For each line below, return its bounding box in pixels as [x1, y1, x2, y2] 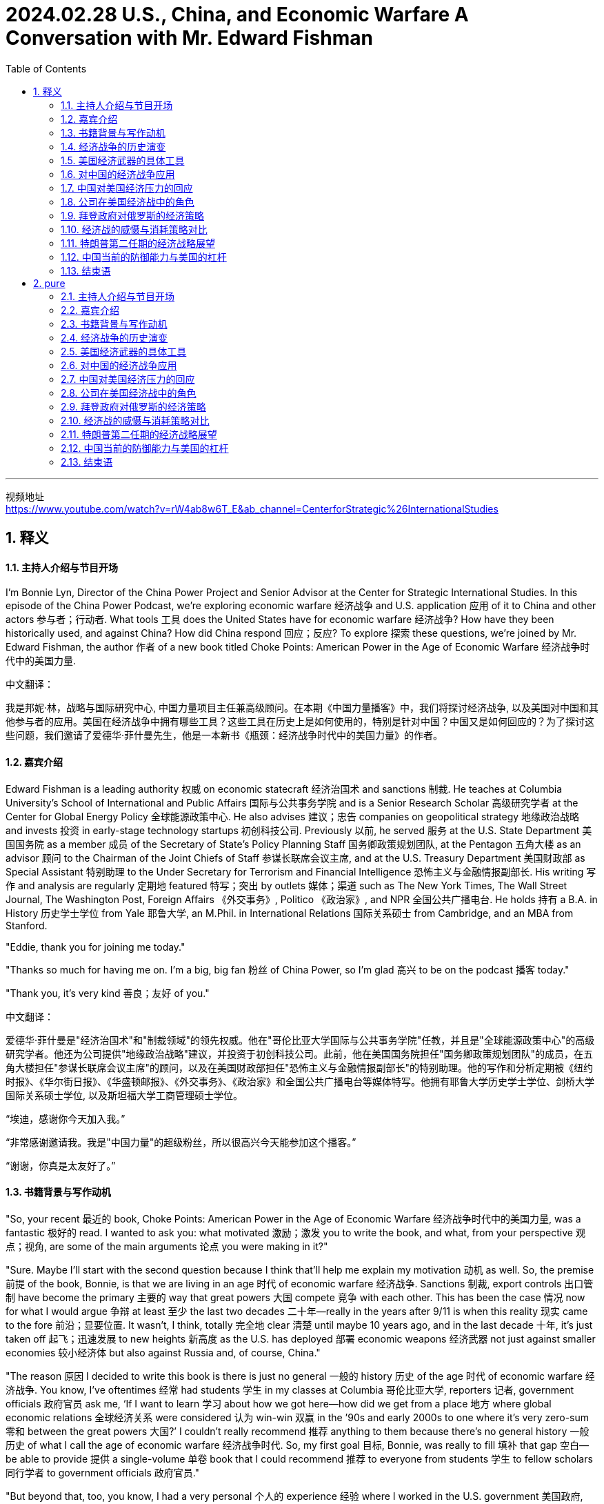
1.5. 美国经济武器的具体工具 [61, 154, 185, 166]
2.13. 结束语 [61, 455, 113, 468]
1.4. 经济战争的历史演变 [61, 140, 166, 152]
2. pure [33, 277, 66, 289]
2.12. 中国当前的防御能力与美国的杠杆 [61, 442, 229, 454]
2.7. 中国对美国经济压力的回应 [61, 373, 195, 385]
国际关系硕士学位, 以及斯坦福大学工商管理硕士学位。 [6, 1089, 243, 1101]
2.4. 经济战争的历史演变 [61, 331, 168, 344]
